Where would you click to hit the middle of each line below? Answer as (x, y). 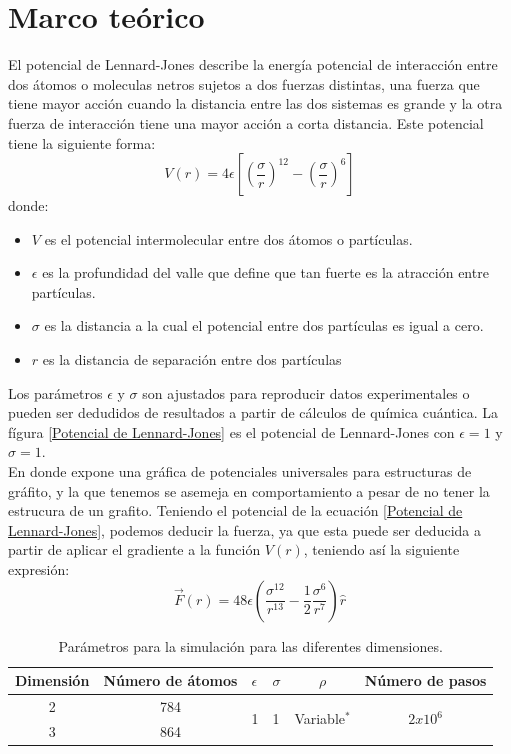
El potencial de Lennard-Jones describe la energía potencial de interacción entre (253, 64)
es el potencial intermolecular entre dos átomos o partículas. (228, 238)
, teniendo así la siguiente (381, 549)
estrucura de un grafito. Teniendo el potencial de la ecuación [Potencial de (235, 510)
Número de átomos (170, 680)
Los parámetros (55, 392)
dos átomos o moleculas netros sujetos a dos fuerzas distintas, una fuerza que (244, 83)
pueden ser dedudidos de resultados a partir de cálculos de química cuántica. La (253, 412)
